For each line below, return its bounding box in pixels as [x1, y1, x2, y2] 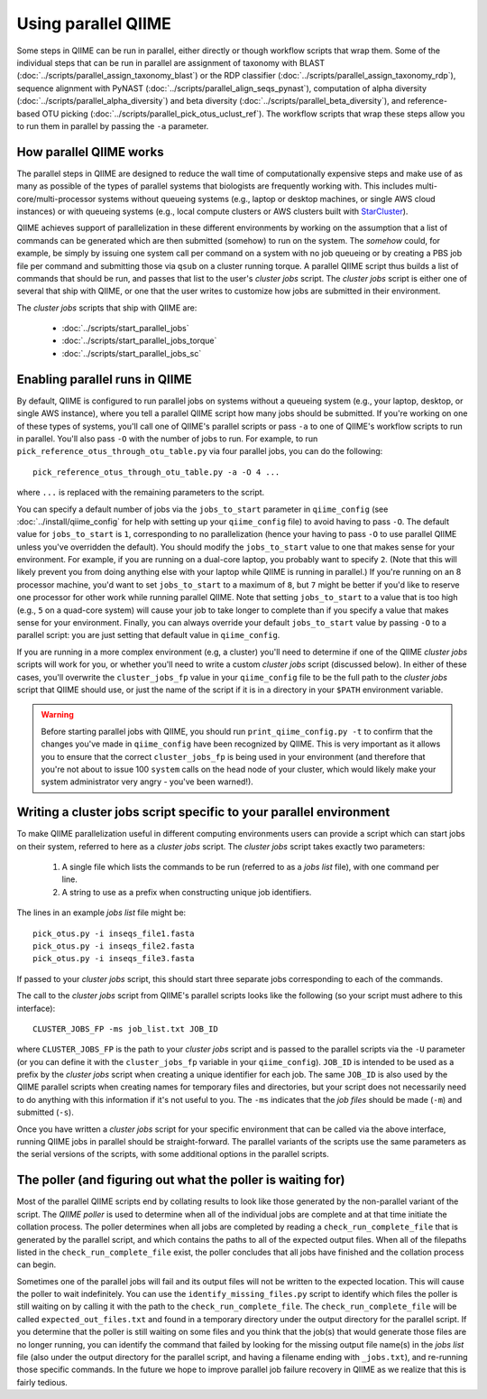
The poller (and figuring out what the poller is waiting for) [16, 1172, 346, 1188]
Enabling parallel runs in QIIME [16, 371, 193, 387]
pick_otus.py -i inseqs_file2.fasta [32, 940, 195, 951]
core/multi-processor [16, 193, 96, 204]
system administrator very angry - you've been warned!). [41, 776, 254, 787]
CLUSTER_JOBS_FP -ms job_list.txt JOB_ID [32, 1024, 218, 1033]
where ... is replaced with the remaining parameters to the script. [16, 487, 265, 498]
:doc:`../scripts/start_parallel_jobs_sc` [61, 347, 202, 358]
